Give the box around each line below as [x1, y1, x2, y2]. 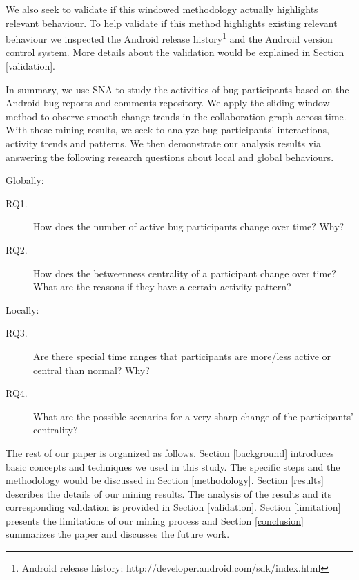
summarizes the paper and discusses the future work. [6, 527, 230, 541]
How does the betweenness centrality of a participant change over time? [33, 265, 336, 280]
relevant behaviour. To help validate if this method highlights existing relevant [6, 15, 338, 30]
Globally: [6, 173, 44, 187]
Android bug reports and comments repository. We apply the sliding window [6, 95, 330, 110]
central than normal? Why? [33, 362, 150, 377]
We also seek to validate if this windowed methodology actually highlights [6, 2, 318, 16]
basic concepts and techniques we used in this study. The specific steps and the [6, 459, 340, 474]
